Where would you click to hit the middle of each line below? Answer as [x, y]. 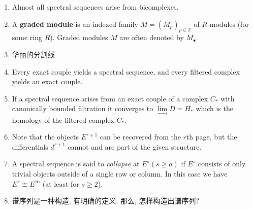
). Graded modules [79, 37]
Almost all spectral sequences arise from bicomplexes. [95, 7]
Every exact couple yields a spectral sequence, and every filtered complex [126, 71]
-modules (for [228, 24]
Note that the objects [45, 137]
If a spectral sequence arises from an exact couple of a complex [110, 98]
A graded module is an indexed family [75, 24]
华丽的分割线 [33, 54]
